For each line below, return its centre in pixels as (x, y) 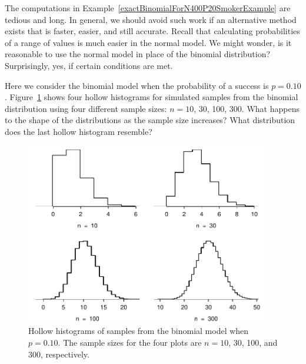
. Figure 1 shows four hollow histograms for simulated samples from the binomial (152, 97)
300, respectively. (59, 354)
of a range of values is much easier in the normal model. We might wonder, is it (148, 42)
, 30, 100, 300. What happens (247, 108)
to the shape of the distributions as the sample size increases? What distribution (150, 120)
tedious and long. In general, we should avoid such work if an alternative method (151, 19)
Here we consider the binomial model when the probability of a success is (137, 85)
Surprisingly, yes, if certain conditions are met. (89, 65)
